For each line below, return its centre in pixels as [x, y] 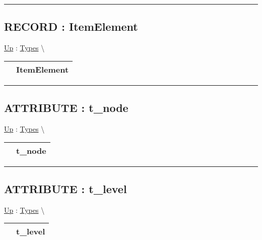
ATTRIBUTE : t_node [66, 108]
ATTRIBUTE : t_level [65, 188]
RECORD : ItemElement [71, 26]
